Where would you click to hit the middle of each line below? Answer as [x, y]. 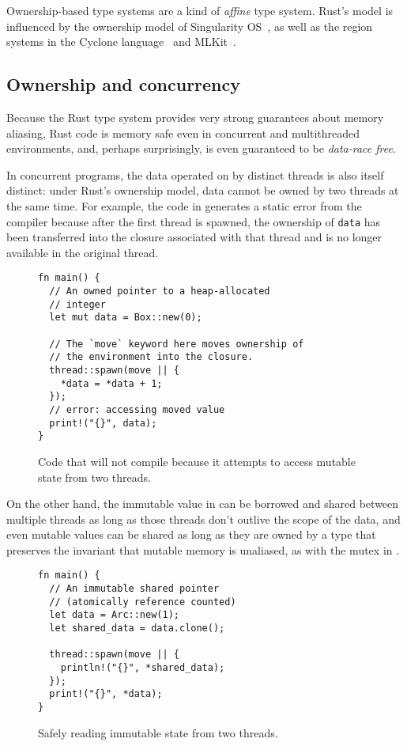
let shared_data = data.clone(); [137, 629]
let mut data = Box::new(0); [126, 318]
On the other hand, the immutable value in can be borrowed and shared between [203, 504]
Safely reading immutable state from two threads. [158, 732]
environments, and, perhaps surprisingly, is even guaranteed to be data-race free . [201, 148]
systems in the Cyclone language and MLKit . [121, 42]
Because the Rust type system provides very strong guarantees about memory [195, 117]
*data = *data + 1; [111, 383]
